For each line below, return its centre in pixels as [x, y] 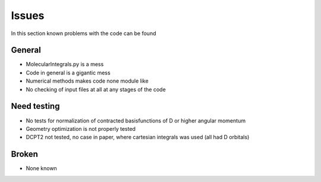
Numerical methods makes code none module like [87, 81]
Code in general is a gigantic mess [68, 73]
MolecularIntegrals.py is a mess [65, 64]
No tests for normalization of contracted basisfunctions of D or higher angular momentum [136, 120]
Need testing [35, 106]
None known [42, 168]
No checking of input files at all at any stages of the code [96, 89]
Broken [25, 154]
